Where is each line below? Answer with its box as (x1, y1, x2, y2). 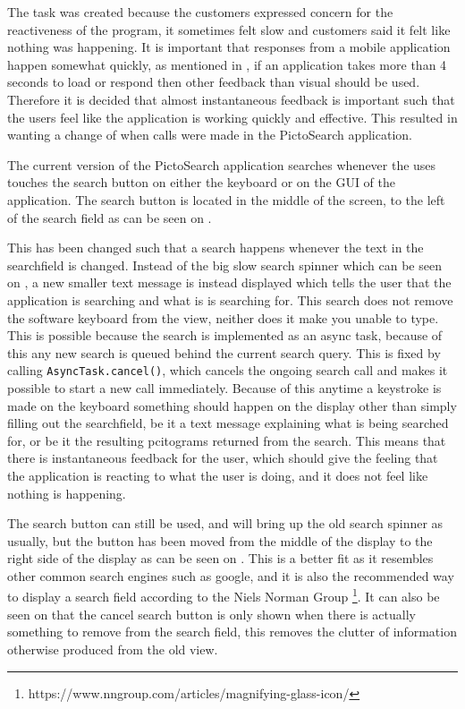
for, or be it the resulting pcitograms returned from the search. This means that (7, 431, 446, 449)
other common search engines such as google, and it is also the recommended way (7, 566, 454, 585)
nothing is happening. (7, 483, 126, 502)
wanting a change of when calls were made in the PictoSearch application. (7, 125, 412, 144)
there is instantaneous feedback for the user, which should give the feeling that (7, 448, 438, 467)
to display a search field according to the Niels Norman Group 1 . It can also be (7, 585, 440, 606)
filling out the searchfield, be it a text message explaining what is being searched (7, 414, 449, 432)
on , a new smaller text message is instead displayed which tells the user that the (7, 273, 452, 292)
